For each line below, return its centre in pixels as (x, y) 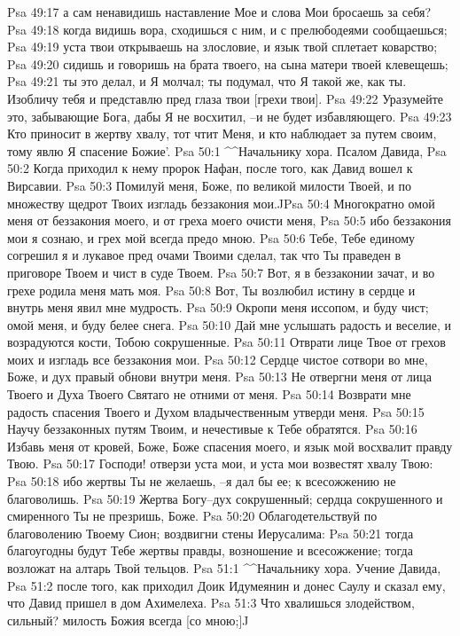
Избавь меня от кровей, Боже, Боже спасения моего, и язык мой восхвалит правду (230, 446)
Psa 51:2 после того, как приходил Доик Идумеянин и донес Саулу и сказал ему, (226, 585)
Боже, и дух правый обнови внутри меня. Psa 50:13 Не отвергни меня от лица (220, 377)
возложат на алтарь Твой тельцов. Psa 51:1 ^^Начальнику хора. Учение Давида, (224, 568)
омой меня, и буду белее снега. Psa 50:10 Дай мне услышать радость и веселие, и (230, 324)
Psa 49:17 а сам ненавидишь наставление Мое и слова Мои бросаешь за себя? (219, 12)
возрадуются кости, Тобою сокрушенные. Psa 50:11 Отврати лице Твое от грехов (226, 342)
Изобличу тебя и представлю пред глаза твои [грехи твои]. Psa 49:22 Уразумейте (226, 98)
